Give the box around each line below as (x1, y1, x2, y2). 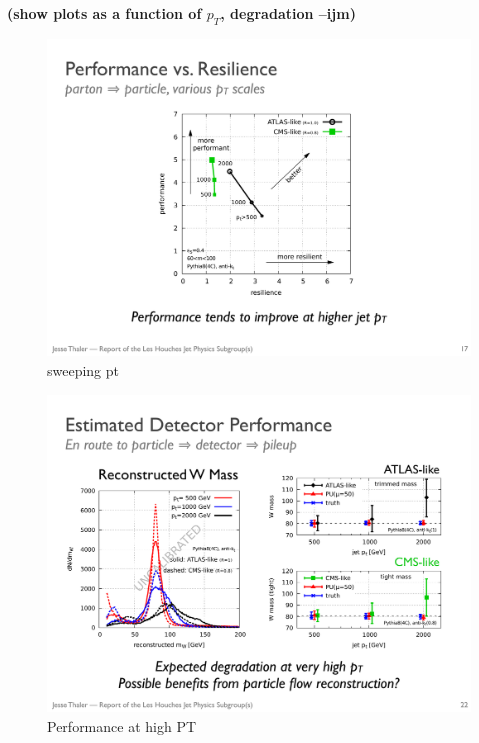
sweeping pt (47, 359, 120, 380)
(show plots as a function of (7, 3, 202, 23)
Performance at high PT (47, 715, 197, 736)
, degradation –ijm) (220, 3, 356, 23)
